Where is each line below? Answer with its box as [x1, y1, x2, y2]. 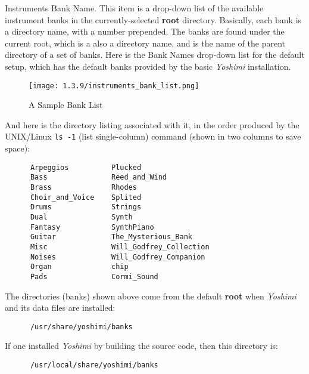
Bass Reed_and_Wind [30, 173, 167, 182]
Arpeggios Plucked [30, 163, 142, 172]
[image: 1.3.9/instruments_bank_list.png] [29, 81, 199, 90]
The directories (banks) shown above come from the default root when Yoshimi [5, 289, 296, 302]
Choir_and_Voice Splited [30, 193, 142, 202]
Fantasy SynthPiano [30, 222, 154, 231]
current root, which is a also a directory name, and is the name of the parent [5, 36, 286, 49]
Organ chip [30, 262, 129, 271]
